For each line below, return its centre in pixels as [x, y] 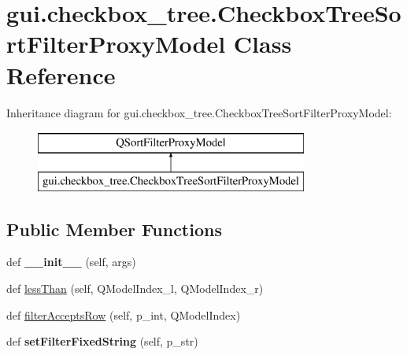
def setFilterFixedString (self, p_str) [102, 341]
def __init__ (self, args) [71, 262]
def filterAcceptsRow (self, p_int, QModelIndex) [124, 314]
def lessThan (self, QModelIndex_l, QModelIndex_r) [135, 288]
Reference [61, 74]
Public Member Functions [114, 229]
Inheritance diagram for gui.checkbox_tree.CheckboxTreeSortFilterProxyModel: [199, 112]
